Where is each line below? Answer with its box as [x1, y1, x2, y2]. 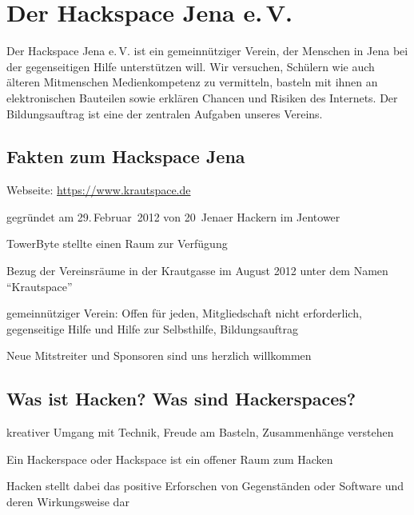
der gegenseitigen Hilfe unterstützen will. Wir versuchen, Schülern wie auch [6, 58, 375, 74]
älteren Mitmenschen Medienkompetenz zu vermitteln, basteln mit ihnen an [6, 74, 378, 90]
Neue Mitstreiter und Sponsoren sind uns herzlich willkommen [6, 347, 312, 364]
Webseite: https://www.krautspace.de [6, 182, 191, 198]
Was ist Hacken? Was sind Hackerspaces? [6, 386, 356, 411]
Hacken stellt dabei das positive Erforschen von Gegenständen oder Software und [6, 477, 404, 494]
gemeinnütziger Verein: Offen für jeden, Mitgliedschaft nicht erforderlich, [6, 305, 362, 321]
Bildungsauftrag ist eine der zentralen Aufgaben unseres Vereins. [6, 105, 323, 122]
